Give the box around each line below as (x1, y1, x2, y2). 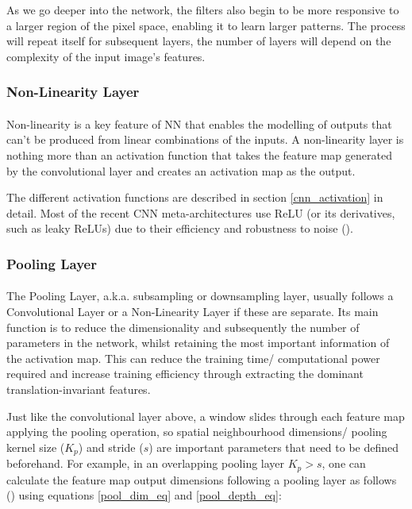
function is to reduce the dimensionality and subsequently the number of (6, 318, 360, 335)
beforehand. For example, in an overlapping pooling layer (6, 455, 285, 472)
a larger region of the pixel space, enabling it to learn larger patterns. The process (6, 17, 406, 33)
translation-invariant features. (6, 380, 151, 397)
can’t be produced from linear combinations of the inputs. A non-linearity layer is (6, 131, 404, 148)
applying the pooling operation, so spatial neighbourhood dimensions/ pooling (6, 423, 387, 440)
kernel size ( (6, 438, 65, 455)
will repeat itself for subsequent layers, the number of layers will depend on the (6, 33, 391, 49)
